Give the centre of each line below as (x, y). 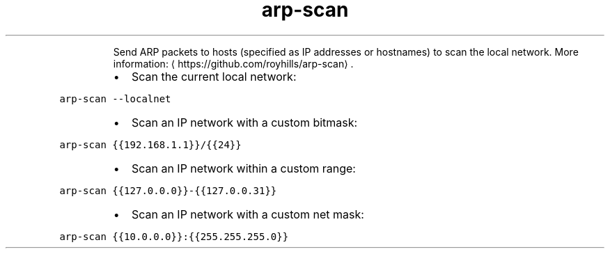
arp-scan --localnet (115, 98)
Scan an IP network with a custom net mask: (248, 214)
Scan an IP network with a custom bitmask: (244, 122)
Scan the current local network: (214, 76)
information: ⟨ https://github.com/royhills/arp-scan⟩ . (233, 63)
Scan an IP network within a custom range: (243, 168)
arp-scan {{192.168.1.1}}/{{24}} (150, 144)
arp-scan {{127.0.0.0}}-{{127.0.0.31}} (168, 190)
